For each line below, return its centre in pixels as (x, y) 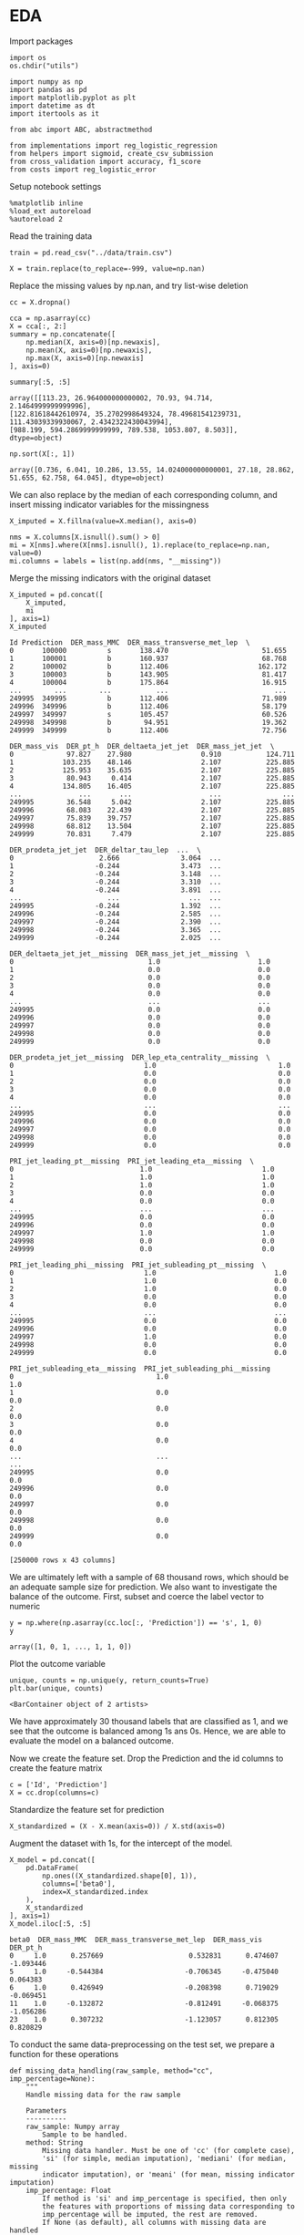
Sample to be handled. (85, 2135)
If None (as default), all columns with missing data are (154, 2222)
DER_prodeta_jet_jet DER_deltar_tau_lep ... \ (106, 850)
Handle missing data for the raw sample (103, 2095)
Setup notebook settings (56, 186)
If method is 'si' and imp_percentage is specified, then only (164, 2199)
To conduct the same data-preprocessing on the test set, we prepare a (142, 2044)
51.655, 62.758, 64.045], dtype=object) (87, 478)
